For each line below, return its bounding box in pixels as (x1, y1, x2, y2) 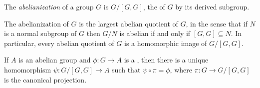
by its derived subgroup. (175, 1, 250, 11)
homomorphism (4, 64, 51, 74)
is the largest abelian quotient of (79, 18, 178, 28)
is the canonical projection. (4, 74, 87, 84)
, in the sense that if (186, 18, 248, 28)
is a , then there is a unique (124, 54, 209, 65)
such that (112, 64, 141, 74)
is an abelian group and (18, 54, 91, 65)
